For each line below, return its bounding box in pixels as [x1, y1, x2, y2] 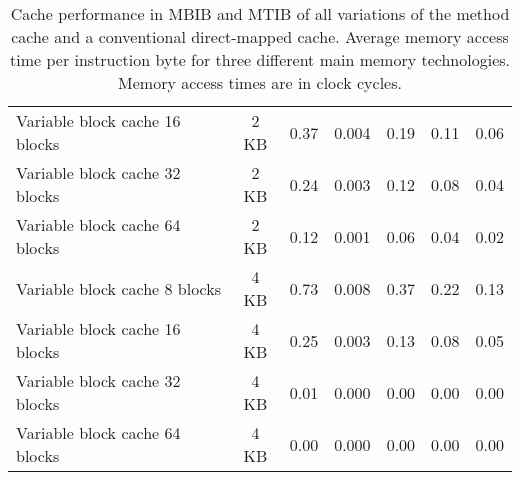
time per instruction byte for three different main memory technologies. [10, 48, 510, 71]
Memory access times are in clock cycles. [118, 71, 402, 94]
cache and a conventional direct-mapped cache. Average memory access [11, 25, 509, 48]
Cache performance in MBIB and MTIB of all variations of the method [10, 2, 510, 25]
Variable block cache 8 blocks [16, 276, 222, 300]
